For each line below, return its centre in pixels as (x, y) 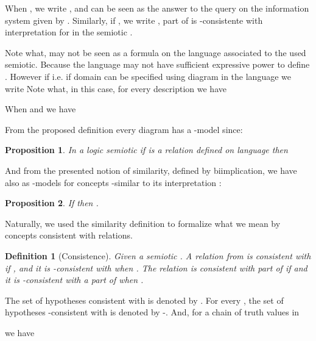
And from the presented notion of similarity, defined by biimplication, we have (151, 170)
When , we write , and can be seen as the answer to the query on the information (157, 8)
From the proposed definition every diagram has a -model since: (124, 129)
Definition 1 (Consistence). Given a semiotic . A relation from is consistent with (158, 255)
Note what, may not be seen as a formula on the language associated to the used (156, 52)
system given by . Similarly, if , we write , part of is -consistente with (134, 20)
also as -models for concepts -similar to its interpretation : (113, 182)
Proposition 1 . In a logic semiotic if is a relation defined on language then (146, 150)
